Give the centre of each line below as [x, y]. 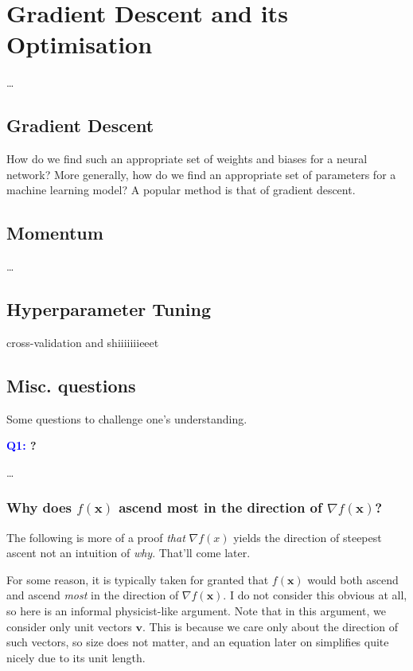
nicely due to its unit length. [76, 657]
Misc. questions [71, 385]
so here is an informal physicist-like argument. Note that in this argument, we [196, 611]
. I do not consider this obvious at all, [315, 595]
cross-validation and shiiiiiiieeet [83, 342]
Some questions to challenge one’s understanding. [127, 418]
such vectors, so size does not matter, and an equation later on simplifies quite [198, 642]
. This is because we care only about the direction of [270, 626]
